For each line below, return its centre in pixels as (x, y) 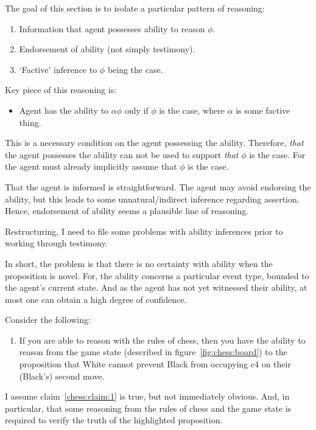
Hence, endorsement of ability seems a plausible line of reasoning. (127, 211)
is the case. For (277, 154)
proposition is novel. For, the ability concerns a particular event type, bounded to (157, 275)
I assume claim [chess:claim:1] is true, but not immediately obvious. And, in (147, 396)
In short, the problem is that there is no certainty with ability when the (139, 263)
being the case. (135, 69)
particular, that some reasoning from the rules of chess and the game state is (148, 408)
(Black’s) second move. (62, 376)
